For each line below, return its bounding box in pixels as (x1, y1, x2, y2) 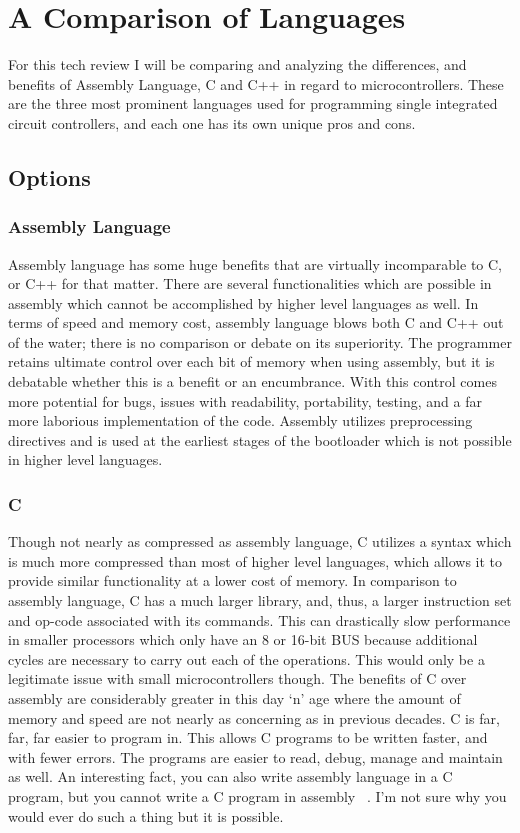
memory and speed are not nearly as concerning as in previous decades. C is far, (8, 707, 500, 728)
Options (8, 161, 91, 192)
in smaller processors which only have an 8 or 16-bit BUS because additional (8, 629, 478, 650)
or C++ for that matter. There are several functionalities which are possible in (8, 273, 492, 294)
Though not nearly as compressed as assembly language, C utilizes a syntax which (8, 531, 512, 552)
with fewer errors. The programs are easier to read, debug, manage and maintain (8, 746, 503, 767)
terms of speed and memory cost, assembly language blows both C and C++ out (8, 312, 504, 333)
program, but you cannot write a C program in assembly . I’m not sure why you (8, 785, 507, 806)
